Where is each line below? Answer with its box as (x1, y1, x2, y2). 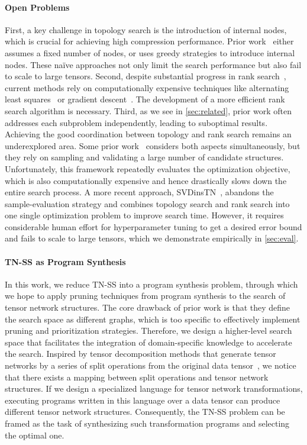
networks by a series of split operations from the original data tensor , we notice (5, 359, 296, 372)
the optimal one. (5, 428, 64, 441)
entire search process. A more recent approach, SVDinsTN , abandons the (5, 186, 274, 198)
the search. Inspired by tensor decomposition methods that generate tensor (5, 347, 276, 360)
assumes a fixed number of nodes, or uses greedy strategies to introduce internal (5, 46, 295, 59)
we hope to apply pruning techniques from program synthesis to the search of (5, 289, 286, 302)
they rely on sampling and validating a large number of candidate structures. (5, 151, 284, 163)
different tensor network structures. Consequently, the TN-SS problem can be (5, 405, 285, 418)
